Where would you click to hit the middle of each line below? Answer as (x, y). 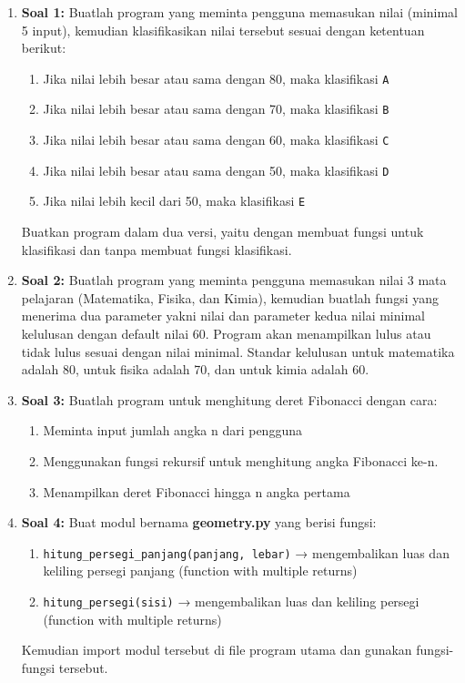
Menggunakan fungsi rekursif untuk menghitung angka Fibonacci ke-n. (241, 461)
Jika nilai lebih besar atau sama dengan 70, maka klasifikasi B (216, 109)
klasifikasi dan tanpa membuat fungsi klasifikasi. (157, 249)
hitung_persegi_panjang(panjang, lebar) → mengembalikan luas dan (246, 552)
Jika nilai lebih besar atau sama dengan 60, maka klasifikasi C (216, 140)
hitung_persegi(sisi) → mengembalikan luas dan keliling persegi (231, 601)
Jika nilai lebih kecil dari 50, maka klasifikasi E (174, 201)
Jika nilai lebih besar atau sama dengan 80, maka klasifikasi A (216, 78)
